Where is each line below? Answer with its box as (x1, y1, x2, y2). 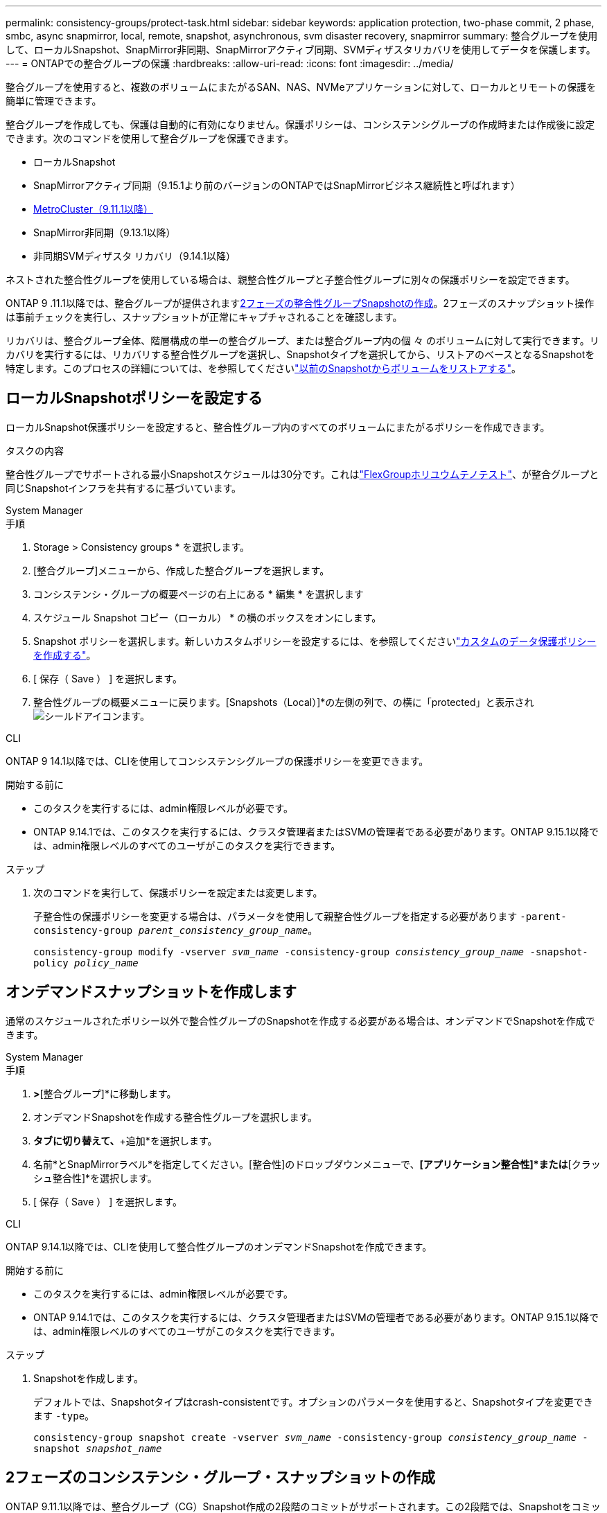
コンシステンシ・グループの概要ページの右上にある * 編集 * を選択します (33, 587, 364, 600)
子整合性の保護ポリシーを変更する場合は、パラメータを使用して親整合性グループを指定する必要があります (33, 910, 518, 922)
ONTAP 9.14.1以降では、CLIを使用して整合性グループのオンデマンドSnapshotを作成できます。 (6, 1240, 432, 1253)
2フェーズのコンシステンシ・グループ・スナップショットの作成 (6, 1469, 435, 1487)
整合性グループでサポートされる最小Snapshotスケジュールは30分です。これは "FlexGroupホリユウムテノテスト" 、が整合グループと (6, 468, 599, 480)
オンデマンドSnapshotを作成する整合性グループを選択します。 (33, 1111, 318, 1123)
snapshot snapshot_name (33, 1442, 162, 1454)
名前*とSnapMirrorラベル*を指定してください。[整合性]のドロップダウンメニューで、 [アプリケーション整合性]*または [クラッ (33, 1158, 601, 1170)
